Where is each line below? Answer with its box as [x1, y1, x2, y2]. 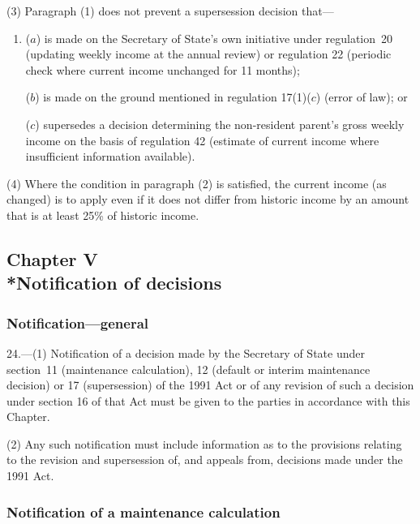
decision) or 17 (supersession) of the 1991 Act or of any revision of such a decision [6, 376, 414, 393]
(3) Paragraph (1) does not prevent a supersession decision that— [6, 2, 334, 19]
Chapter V [6, 246, 98, 271]
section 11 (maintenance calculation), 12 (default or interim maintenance [6, 360, 371, 377]
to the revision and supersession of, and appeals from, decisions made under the [6, 451, 403, 468]
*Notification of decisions [6, 270, 222, 295]
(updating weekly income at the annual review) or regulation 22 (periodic [25, 45, 392, 62]
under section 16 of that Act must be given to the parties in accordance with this [6, 392, 410, 409]
